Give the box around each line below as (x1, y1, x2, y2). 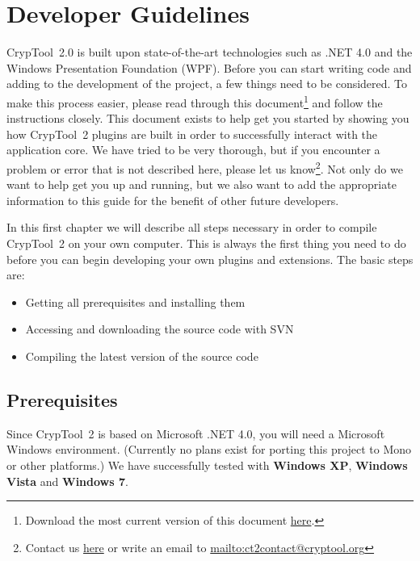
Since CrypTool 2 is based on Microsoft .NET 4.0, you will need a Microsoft (6, 425, 385, 442)
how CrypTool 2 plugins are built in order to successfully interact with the (6, 125, 378, 142)
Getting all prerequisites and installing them (25, 293, 246, 310)
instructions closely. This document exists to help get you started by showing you (6, 110, 409, 127)
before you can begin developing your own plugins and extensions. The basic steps (6, 250, 414, 267)
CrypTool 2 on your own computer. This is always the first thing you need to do (6, 234, 406, 251)
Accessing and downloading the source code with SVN (25, 320, 294, 337)
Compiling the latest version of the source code (25, 347, 258, 364)
